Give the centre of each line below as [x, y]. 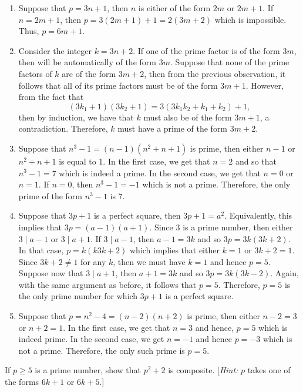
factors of [35, 73]
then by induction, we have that [76, 117]
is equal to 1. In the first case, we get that [134, 161]
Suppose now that [51, 273]
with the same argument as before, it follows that [107, 284]
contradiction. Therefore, [63, 128]
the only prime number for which [78, 296]
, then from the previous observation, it [215, 73]
